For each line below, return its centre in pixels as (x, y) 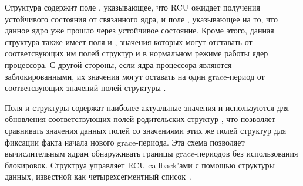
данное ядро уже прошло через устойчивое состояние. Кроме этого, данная (139, 30)
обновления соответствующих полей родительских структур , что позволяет (140, 119)
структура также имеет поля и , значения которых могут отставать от (129, 41)
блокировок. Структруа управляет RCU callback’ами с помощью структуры (140, 165)
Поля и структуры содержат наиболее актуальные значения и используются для (147, 107)
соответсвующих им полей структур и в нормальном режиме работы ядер (137, 53)
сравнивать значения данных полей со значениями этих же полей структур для (146, 130)
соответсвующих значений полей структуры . (85, 88)
